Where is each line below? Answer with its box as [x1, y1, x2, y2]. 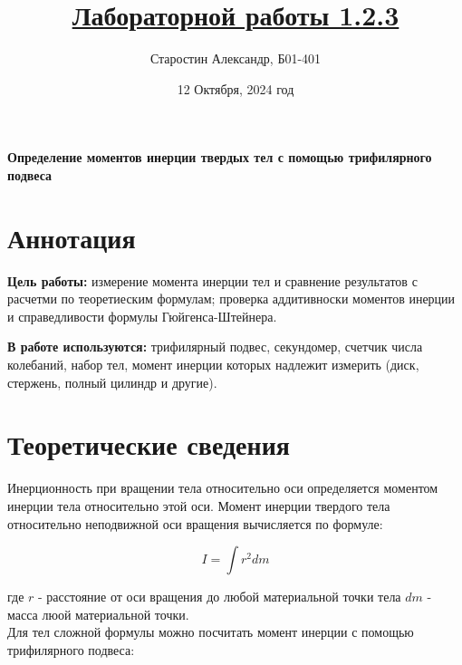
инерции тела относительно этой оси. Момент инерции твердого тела [7, 496, 390, 515]
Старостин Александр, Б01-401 [149, 49, 322, 68]
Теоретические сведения [7, 426, 290, 463]
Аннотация [7, 218, 136, 255]
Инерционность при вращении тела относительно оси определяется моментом [7, 478, 438, 497]
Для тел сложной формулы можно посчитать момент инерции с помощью [7, 622, 414, 641]
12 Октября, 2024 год [177, 79, 294, 98]
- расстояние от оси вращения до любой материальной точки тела [38, 587, 401, 606]
